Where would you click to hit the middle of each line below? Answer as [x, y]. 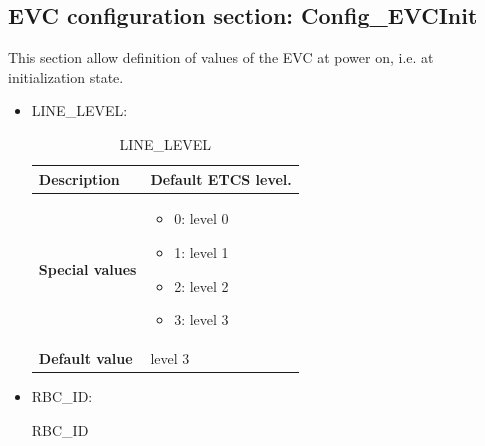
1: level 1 [201, 252]
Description [79, 178]
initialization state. [66, 76]
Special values [87, 268]
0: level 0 [201, 218]
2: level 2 [201, 285]
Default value [85, 358]
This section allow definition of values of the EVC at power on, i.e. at [221, 57]
